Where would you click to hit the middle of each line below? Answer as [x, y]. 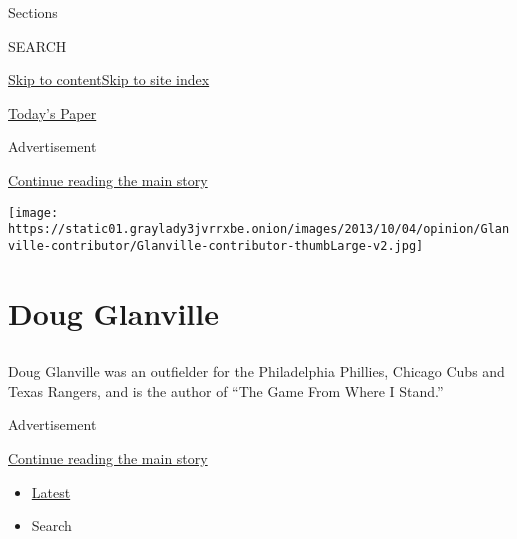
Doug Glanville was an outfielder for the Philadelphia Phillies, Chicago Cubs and [256, 371]
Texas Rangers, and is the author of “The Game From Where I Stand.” [226, 390]
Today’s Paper [52, 112]
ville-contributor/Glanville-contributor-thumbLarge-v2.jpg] [216, 245]
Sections [33, 12]
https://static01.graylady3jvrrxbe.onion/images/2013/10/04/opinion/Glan [259, 229]
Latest [51, 491]
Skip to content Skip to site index [109, 79]
